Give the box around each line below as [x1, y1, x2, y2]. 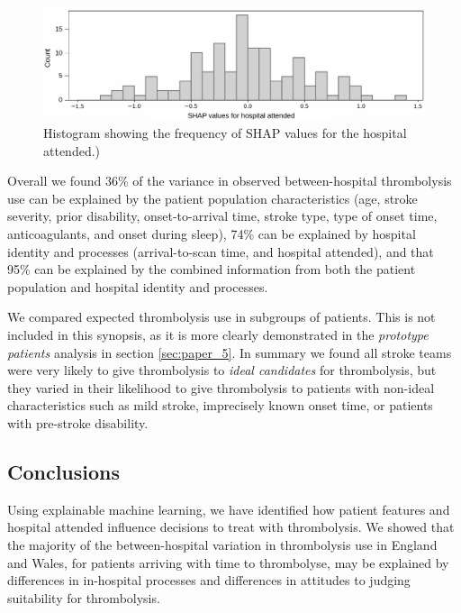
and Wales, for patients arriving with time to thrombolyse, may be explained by [7, 553, 449, 572]
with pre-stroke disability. [7, 413, 149, 432]
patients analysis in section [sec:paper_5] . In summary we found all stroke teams [7, 343, 452, 361]
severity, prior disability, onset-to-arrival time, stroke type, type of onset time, [7, 206, 438, 225]
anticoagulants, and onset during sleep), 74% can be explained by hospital [7, 224, 416, 243]
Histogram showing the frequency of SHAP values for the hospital [43, 124, 407, 142]
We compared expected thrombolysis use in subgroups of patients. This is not [7, 307, 436, 326]
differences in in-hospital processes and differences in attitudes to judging [7, 571, 411, 590]
